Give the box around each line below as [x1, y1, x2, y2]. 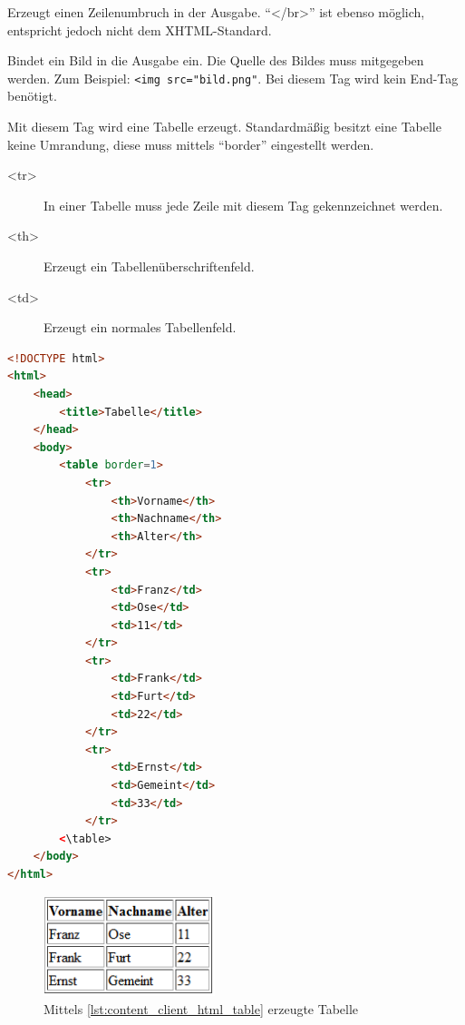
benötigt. [7, 86, 57, 105]
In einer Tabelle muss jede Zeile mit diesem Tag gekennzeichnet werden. [44, 195, 443, 214]
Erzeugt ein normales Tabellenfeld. [44, 318, 237, 337]
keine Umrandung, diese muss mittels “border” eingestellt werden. [7, 134, 374, 153]
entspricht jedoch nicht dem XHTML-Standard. [7, 20, 272, 39]
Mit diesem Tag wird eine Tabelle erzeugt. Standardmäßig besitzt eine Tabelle [7, 117, 441, 136]
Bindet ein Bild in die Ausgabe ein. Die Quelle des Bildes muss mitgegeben [7, 51, 424, 70]
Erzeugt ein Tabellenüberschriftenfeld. [44, 257, 255, 275]
